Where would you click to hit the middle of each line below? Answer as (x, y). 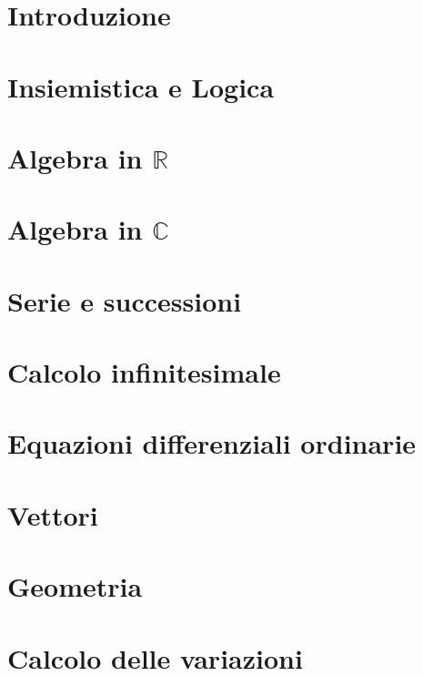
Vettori (53, 514)
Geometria (75, 586)
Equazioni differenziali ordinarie (212, 443)
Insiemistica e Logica (141, 86)
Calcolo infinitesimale (144, 372)
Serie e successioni (125, 300)
